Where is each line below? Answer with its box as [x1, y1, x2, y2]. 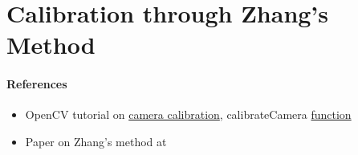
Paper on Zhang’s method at [25, 133, 167, 149]
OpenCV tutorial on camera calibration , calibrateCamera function [25, 106, 352, 123]
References [6, 75, 67, 92]
